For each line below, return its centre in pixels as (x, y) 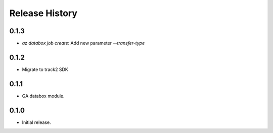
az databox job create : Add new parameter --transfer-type (83, 43)
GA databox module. (43, 96)
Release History (43, 13)
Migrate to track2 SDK (45, 69)
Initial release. (36, 122)
